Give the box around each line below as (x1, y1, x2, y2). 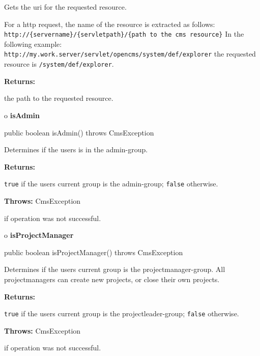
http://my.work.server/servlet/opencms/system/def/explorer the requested (4, 48, 256, 59)
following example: (4, 38, 62, 49)
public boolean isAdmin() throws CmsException (4, 127, 154, 138)
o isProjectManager (4, 230, 74, 240)
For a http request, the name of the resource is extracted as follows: (4, 18, 215, 29)
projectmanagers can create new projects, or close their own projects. (4, 273, 220, 284)
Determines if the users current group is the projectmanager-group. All (4, 264, 225, 275)
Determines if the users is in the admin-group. (4, 144, 148, 155)
